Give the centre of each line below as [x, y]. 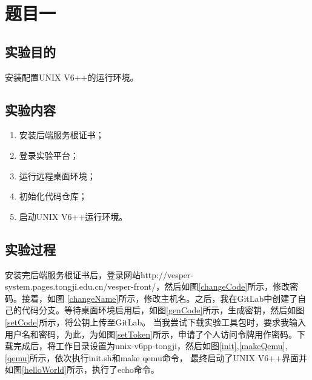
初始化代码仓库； [53, 196]
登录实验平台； [49, 155]
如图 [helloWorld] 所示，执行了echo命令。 [82, 369]
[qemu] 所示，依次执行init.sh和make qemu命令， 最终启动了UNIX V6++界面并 [156, 357]
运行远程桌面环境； [57, 175]
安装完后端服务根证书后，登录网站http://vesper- [99, 274]
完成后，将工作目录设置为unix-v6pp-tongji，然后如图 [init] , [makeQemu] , [150, 346]
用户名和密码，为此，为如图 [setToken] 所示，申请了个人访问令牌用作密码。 [151, 334]
